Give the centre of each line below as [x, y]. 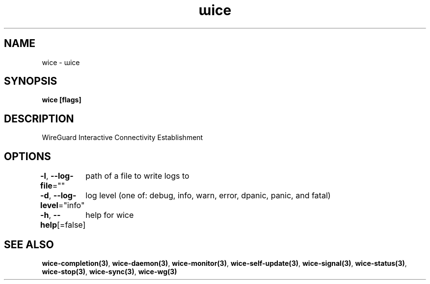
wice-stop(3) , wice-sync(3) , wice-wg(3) [109, 271]
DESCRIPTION [39, 118]
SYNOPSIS [31, 81]
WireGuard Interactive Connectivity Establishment [122, 138]
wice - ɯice [61, 62]
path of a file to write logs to [137, 176]
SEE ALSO [29, 244]
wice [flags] [62, 100]
